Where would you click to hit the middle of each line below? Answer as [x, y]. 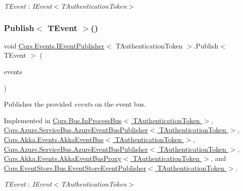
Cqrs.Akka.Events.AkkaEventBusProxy [63, 158]
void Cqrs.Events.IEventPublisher [54, 45]
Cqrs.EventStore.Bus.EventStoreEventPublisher [75, 167]
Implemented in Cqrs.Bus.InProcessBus [63, 120]
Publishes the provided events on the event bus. [75, 104]
